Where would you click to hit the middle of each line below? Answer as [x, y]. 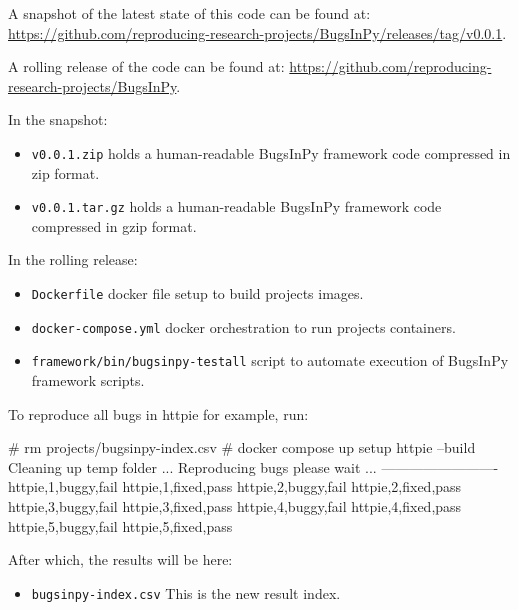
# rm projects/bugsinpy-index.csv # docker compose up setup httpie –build [242, 447]
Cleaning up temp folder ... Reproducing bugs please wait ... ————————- [253, 466]
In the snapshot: [58, 119]
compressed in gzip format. [114, 225]
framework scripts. [88, 380]
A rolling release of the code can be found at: [146, 66]
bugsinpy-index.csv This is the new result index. [186, 592]
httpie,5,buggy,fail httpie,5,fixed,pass [120, 525]
